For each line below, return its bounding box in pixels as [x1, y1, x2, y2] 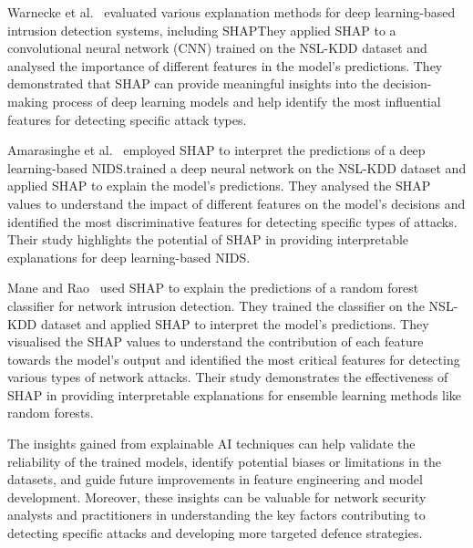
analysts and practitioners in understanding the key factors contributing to [7, 505, 426, 524]
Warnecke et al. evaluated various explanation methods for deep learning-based [7, 3, 456, 21]
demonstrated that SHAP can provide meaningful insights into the [7, 74, 379, 93]
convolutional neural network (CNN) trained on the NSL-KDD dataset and [7, 38, 427, 57]
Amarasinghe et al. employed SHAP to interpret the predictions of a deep [7, 140, 426, 160]
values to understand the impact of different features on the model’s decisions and [7, 193, 466, 212]
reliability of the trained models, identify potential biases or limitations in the [7, 451, 442, 470]
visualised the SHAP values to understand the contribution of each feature [7, 332, 424, 351]
